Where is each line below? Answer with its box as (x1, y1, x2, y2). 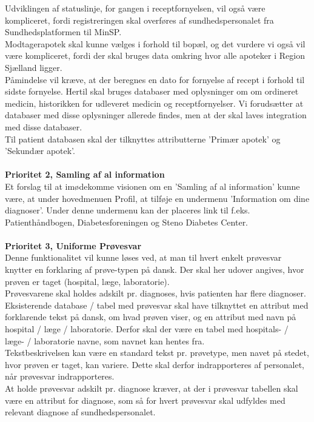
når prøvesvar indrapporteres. (5, 370, 115, 383)
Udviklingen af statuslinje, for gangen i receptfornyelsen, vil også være (5, 2, 266, 14)
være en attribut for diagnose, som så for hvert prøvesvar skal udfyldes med (5, 394, 286, 406)
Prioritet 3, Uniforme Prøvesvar (5, 239, 142, 252)
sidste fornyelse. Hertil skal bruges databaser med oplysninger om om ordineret (5, 85, 299, 98)
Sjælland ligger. (5, 61, 62, 73)
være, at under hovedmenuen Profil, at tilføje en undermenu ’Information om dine (5, 192, 310, 204)
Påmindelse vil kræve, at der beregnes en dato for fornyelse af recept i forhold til (5, 73, 305, 85)
